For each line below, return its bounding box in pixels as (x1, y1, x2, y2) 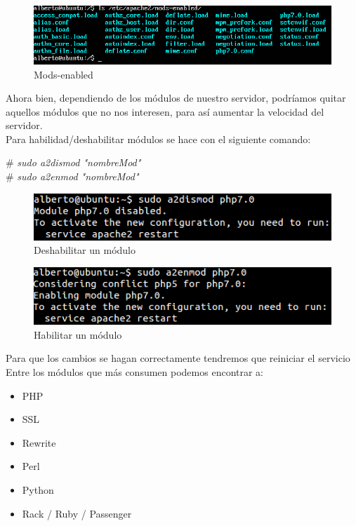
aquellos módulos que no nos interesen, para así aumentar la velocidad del (6, 104, 324, 119)
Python (22, 482, 54, 497)
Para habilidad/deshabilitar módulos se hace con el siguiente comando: (6, 131, 311, 146)
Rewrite (22, 435, 56, 450)
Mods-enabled (34, 67, 93, 81)
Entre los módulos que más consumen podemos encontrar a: (6, 365, 264, 379)
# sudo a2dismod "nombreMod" (6, 155, 141, 170)
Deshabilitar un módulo (34, 243, 136, 257)
